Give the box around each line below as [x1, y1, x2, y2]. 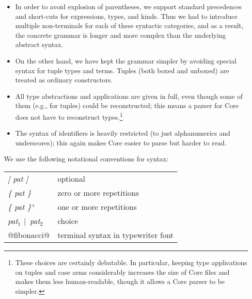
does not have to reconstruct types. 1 [15, 110, 123, 122]
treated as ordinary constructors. [15, 75, 113, 85]
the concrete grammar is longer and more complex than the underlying [15, 30, 226, 40]
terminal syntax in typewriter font [57, 229, 174, 240]
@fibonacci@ [8, 229, 50, 240]
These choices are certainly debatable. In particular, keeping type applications [15, 257, 247, 267]
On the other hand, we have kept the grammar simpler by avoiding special [15, 55, 236, 65]
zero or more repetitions [57, 187, 139, 198]
